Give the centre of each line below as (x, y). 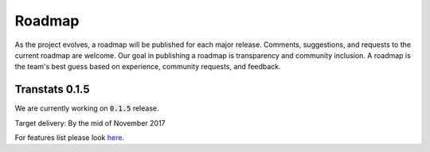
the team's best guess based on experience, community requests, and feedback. (148, 67)
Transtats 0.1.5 (53, 90)
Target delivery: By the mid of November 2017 (90, 123)
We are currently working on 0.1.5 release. (87, 108)
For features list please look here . (70, 138)
